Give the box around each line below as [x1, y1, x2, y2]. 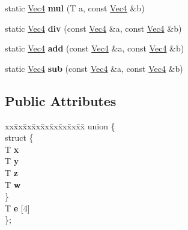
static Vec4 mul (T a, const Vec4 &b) [5, 2, 145, 14]
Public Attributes [5, 91, 117, 110]
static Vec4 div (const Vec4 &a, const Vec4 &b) [5, 22, 182, 34]
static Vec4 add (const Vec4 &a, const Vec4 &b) [5, 42, 184, 55]
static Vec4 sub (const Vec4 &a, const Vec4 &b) [5, 62, 183, 74]
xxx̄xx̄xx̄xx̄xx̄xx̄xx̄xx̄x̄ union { [5, 119, 115, 132]
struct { [5, 131, 34, 144]
